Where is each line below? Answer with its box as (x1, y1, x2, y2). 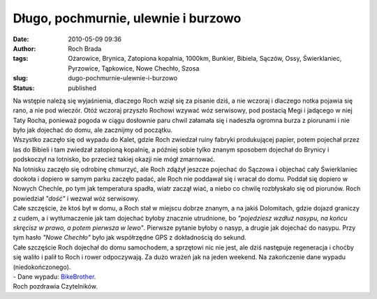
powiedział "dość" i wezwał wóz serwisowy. (13, 194, 140, 203)
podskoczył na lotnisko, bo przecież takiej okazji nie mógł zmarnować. (13, 155, 216, 163)
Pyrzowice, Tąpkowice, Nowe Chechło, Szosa (68, 64, 200, 73)
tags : (13, 54, 29, 63)
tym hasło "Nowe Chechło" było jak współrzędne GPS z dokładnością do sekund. (13, 233, 247, 242)
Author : (13, 44, 36, 52)
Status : (13, 84, 35, 92)
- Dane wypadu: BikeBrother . (13, 272, 96, 281)
